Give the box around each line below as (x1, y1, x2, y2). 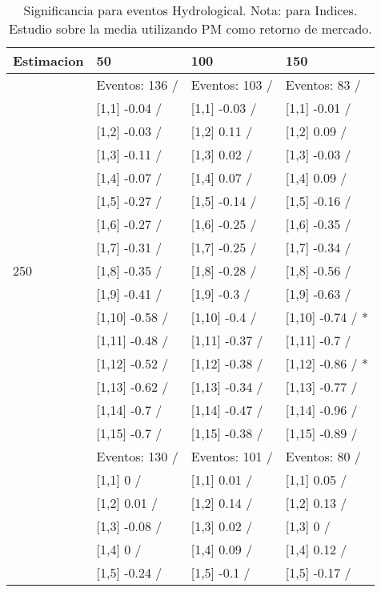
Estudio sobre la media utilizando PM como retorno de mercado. (9, 19, 372, 38)
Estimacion (13, 51, 84, 70)
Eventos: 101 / (190, 447, 273, 465)
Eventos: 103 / (190, 75, 273, 94)
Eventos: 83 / (285, 75, 361, 94)
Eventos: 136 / (96, 75, 178, 94)
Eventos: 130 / (96, 447, 178, 465)
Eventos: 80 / (285, 447, 361, 465)
